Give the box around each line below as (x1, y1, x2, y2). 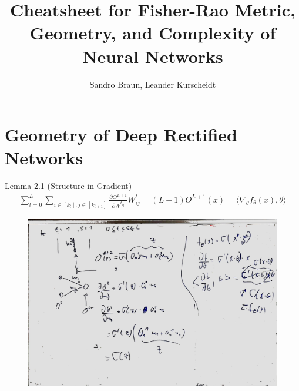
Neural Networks (82, 44, 223, 68)
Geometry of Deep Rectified (5, 122, 237, 147)
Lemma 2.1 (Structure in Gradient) (5, 180, 132, 192)
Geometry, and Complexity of (29, 21, 276, 45)
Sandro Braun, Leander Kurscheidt (89, 78, 216, 90)
